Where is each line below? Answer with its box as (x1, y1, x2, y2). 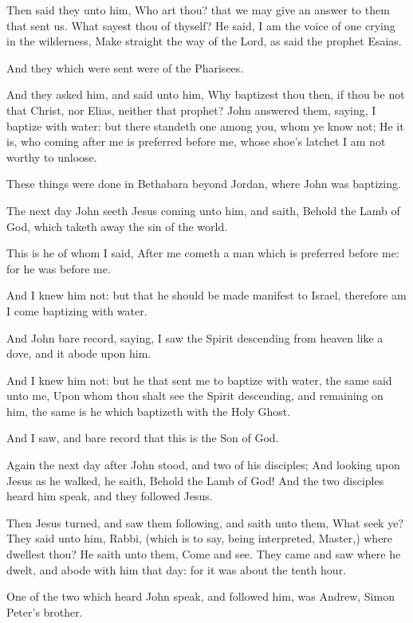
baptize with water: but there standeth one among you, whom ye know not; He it (6, 117, 404, 134)
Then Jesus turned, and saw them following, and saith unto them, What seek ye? (6, 514, 403, 531)
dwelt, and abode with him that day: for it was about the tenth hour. (6, 561, 347, 578)
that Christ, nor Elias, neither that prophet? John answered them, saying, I (6, 101, 376, 118)
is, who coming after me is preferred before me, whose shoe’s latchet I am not (6, 133, 386, 150)
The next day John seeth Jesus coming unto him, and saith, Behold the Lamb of (6, 202, 400, 218)
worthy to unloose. (6, 148, 97, 165)
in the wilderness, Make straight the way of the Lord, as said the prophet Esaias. (6, 33, 402, 49)
